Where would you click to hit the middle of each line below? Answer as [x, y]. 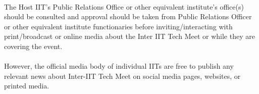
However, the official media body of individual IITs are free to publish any [119, 66]
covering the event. [33, 46]
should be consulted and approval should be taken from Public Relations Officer [128, 16]
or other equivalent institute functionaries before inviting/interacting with [118, 26]
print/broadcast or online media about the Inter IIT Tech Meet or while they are [129, 36]
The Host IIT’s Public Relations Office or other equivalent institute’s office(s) [124, 6]
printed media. [27, 86]
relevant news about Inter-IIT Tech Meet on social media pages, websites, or [122, 76]
